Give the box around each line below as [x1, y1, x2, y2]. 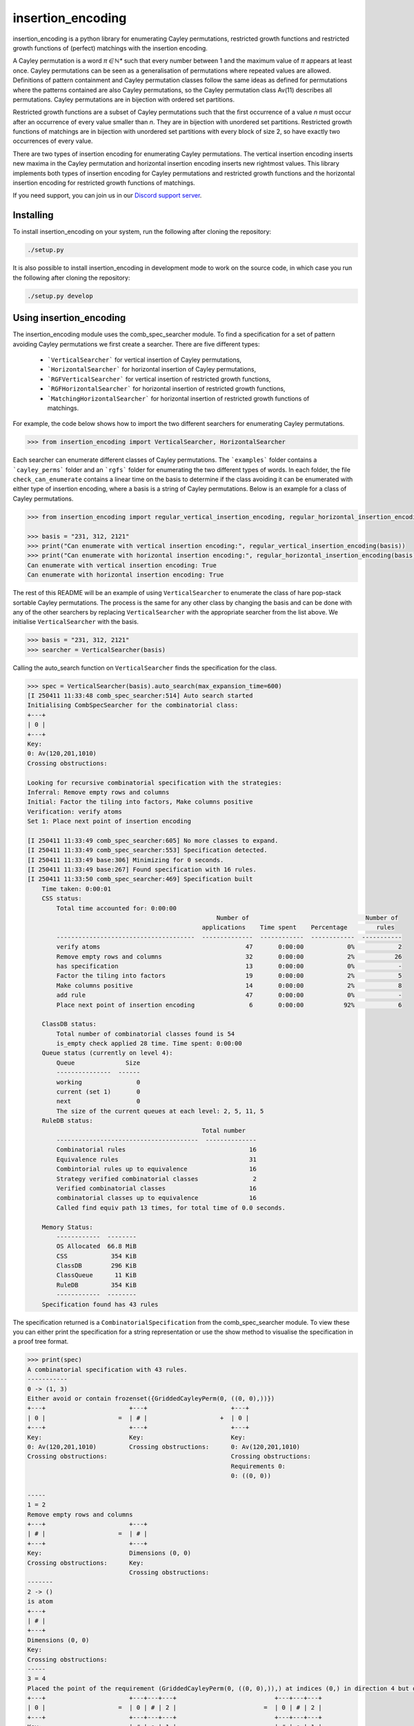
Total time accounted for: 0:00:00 [56, 904, 177, 912]
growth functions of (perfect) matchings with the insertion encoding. [12, 43, 208, 52]
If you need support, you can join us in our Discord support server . [12, 191, 202, 200]
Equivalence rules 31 [56, 1155, 257, 1163]
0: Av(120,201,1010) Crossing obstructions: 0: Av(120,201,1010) [27, 1443, 300, 1451]
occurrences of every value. [12, 137, 93, 145]
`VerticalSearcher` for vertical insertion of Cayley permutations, [47, 356, 241, 364]
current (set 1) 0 [56, 1088, 141, 1096]
